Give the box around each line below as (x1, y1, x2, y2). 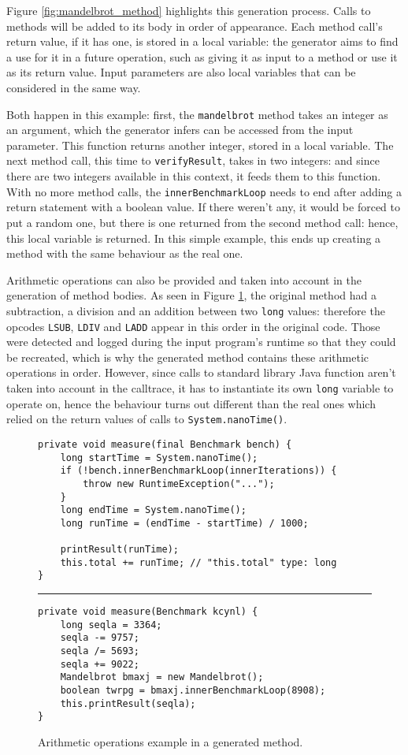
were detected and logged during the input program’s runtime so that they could (6, 333, 396, 350)
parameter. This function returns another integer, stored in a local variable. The (6, 136, 394, 153)
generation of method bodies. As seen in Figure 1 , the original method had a (6, 287, 376, 303)
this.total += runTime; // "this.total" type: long (60, 556, 337, 568)
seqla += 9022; (60, 658, 139, 670)
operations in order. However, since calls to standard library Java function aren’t (6, 364, 396, 381)
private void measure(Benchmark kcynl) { (38, 606, 258, 618)
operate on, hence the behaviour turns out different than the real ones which (6, 395, 376, 411)
